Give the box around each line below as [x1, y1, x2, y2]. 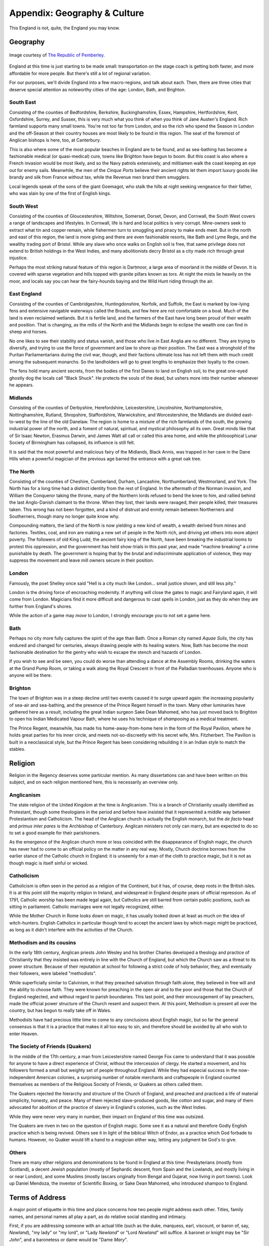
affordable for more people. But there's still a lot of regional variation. [9, 70, 151, 76]
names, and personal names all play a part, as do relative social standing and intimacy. [9, 1214, 187, 1220]
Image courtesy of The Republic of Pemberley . [9, 52, 105, 58]
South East [9, 99, 36, 106]
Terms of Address [9, 1194, 66, 1202]
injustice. [9, 255, 28, 261]
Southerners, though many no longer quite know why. [9, 513, 120, 519]
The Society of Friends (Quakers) [9, 1043, 92, 1050]
